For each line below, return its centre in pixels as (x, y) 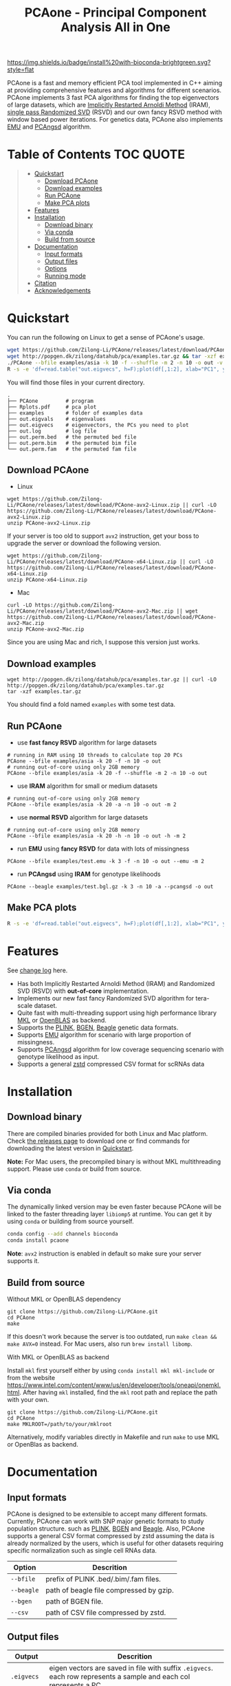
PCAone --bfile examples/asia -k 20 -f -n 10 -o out (84, 761)
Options (56, 269)
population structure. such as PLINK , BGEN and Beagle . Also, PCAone (106, 1529)
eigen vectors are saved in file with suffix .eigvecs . (131, 1667)
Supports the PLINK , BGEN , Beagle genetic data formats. (98, 1027)
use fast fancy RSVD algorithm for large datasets (87, 743)
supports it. (23, 1261)
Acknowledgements (63, 291)
